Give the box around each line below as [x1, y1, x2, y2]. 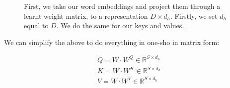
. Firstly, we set [170, 10, 218, 21]
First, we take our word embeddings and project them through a [24, 1, 221, 11]
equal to [24, 20, 49, 31]
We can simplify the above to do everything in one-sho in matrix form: [4, 37, 220, 47]
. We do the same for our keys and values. [56, 20, 184, 31]
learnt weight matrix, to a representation [24, 10, 148, 21]
